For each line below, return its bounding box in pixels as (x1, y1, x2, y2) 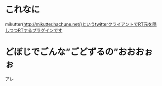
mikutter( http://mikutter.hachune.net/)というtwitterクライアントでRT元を (5, 21, 153, 27)
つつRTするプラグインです (9, 27, 63, 33)
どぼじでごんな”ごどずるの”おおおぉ (5, 47, 153, 57)
